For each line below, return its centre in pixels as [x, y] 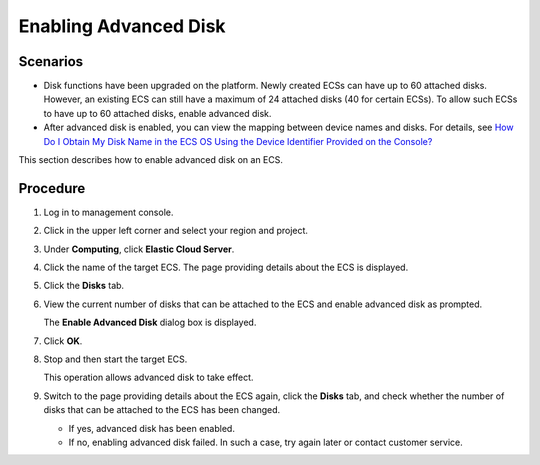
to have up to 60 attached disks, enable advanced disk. [157, 113]
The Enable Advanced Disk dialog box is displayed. [150, 322]
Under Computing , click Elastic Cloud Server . [139, 249]
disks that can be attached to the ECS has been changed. [162, 410]
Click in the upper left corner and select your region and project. [176, 231]
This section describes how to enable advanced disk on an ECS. [151, 160]
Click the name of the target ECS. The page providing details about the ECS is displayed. [226, 267]
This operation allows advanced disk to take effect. [148, 377]
